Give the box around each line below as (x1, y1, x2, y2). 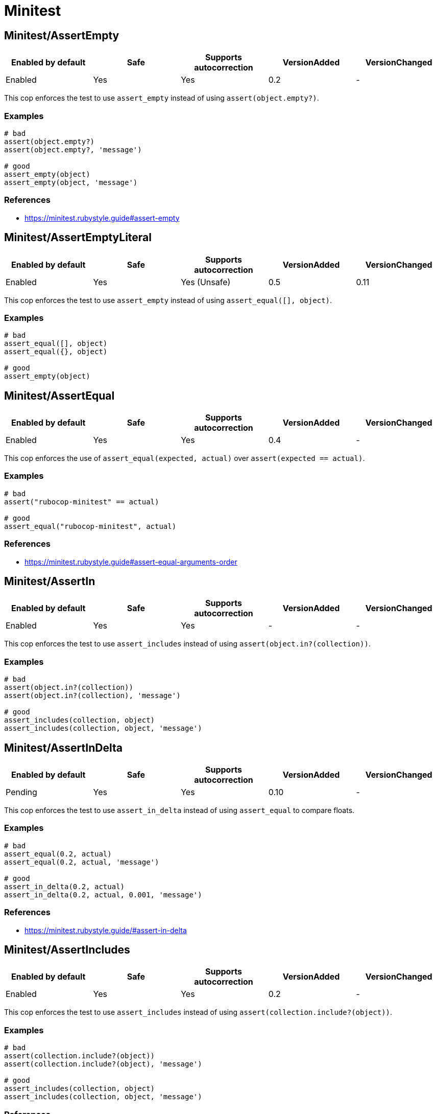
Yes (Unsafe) (181, 276, 231, 287)
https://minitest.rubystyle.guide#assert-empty (25, 213, 180, 222)
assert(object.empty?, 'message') (4, 145, 142, 154)
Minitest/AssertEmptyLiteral (4, 231, 152, 244)
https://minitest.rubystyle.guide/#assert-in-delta (25, 925, 187, 935)
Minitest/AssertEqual (4, 389, 115, 402)
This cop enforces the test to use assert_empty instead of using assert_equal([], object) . (4, 295, 332, 305)
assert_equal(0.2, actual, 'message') (4, 857, 159, 866)
